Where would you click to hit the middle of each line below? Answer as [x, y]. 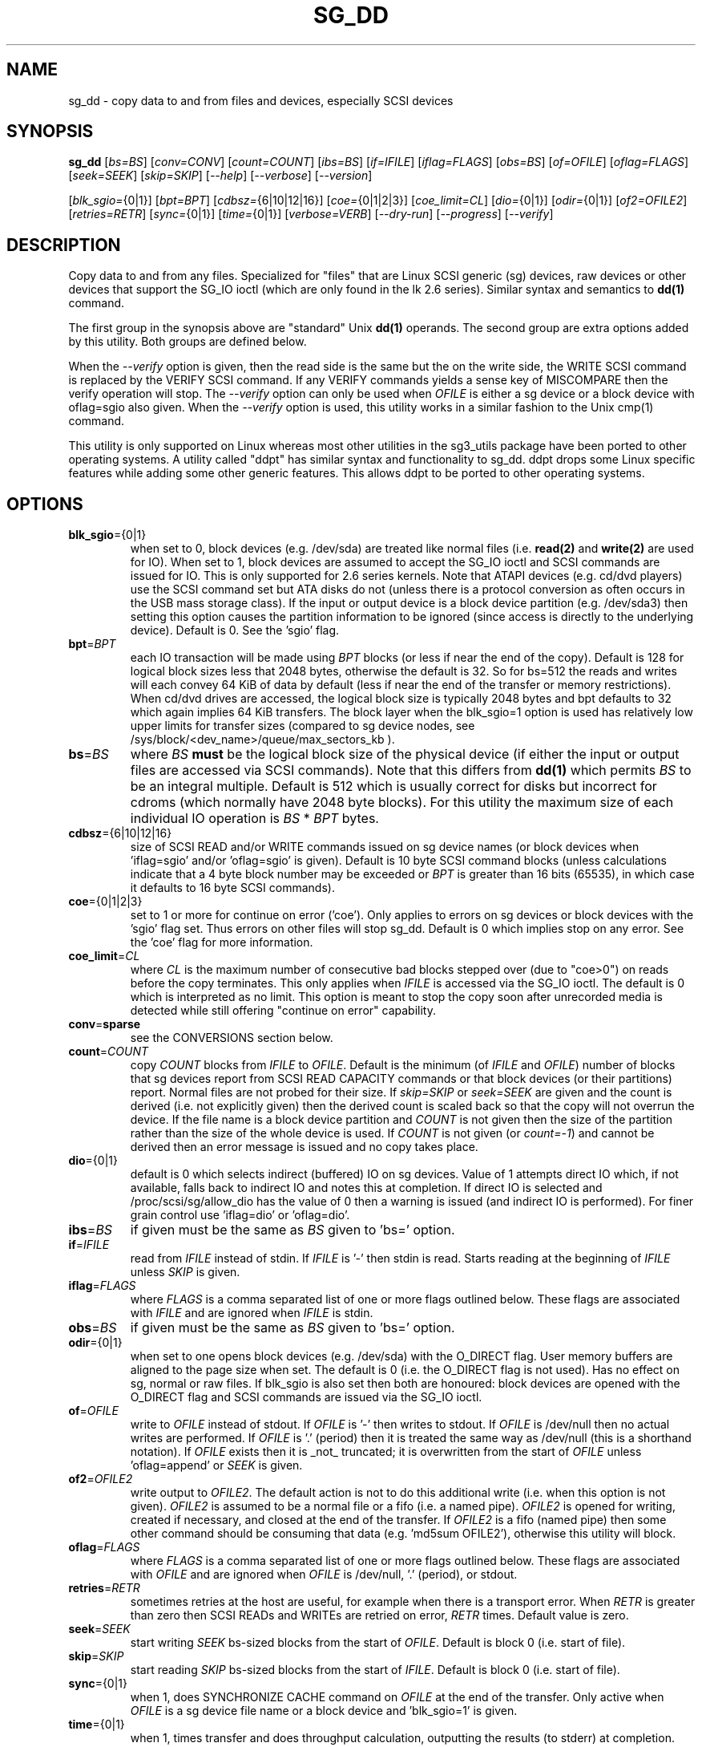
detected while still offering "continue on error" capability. [283, 1011]
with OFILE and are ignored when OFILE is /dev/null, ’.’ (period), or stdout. [324, 1575]
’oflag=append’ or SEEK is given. [216, 1465]
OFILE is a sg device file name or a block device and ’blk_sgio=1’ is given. [324, 1711]
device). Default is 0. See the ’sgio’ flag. [235, 630]
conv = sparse [105, 1024]
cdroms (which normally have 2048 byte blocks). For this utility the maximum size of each [402, 803]
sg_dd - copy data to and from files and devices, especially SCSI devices [261, 100]
